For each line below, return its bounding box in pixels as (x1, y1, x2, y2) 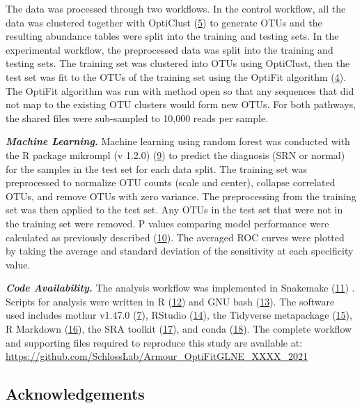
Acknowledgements (6, 383, 145, 405)
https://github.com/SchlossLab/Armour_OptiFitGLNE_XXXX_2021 (6, 349, 308, 363)
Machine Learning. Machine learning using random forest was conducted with (6, 134, 350, 149)
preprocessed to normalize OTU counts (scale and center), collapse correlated (6, 175, 336, 190)
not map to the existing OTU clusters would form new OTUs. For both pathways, (6, 97, 356, 112)
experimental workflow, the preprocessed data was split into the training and (6, 42, 333, 56)
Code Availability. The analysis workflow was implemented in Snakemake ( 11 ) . (6, 280, 355, 295)
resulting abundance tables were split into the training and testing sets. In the (6, 29, 339, 43)
